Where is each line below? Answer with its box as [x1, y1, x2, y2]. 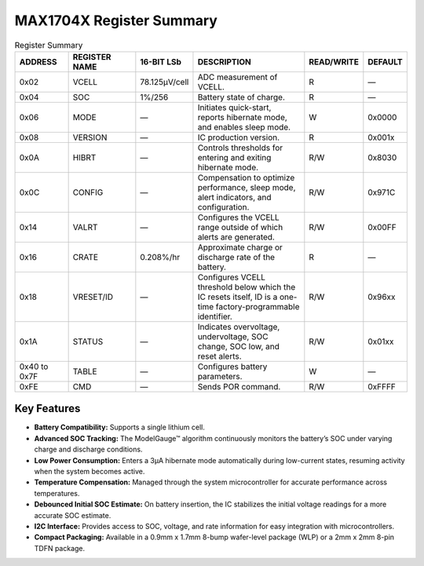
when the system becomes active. [34, 467, 145, 476]
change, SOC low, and [197, 341, 280, 352]
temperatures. [34, 488, 80, 498]
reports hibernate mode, [197, 111, 288, 122]
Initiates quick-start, [197, 102, 272, 113]
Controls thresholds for [197, 142, 283, 153]
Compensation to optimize [197, 172, 295, 183]
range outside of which [197, 221, 283, 232]
